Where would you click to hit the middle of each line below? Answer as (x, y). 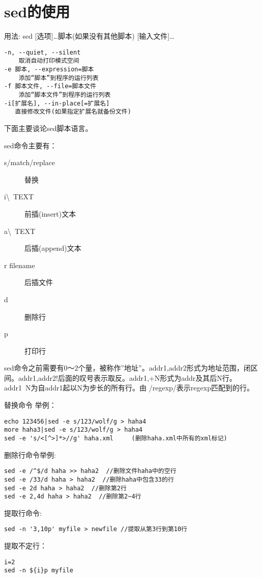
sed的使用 (37, 11)
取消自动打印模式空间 (49, 61)
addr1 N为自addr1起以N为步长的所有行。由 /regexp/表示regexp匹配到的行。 (129, 388)
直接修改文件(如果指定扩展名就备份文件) (73, 112)
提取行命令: (23, 513)
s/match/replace (30, 162)
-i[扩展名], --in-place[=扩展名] (57, 103)
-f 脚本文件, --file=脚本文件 (50, 86)
